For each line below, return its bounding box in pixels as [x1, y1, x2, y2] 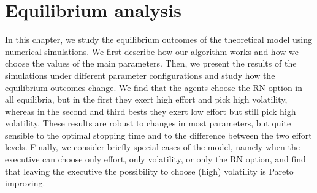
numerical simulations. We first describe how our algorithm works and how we [5, 45, 299, 57]
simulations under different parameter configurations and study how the [5, 68, 275, 81]
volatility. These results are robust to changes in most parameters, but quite [5, 117, 291, 129]
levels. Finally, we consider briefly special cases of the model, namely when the [5, 140, 300, 153]
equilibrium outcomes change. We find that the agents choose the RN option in [5, 81, 303, 93]
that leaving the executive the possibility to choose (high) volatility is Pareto [5, 164, 294, 177]
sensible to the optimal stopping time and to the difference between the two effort [5, 128, 312, 141]
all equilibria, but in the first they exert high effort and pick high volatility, [5, 93, 288, 106]
